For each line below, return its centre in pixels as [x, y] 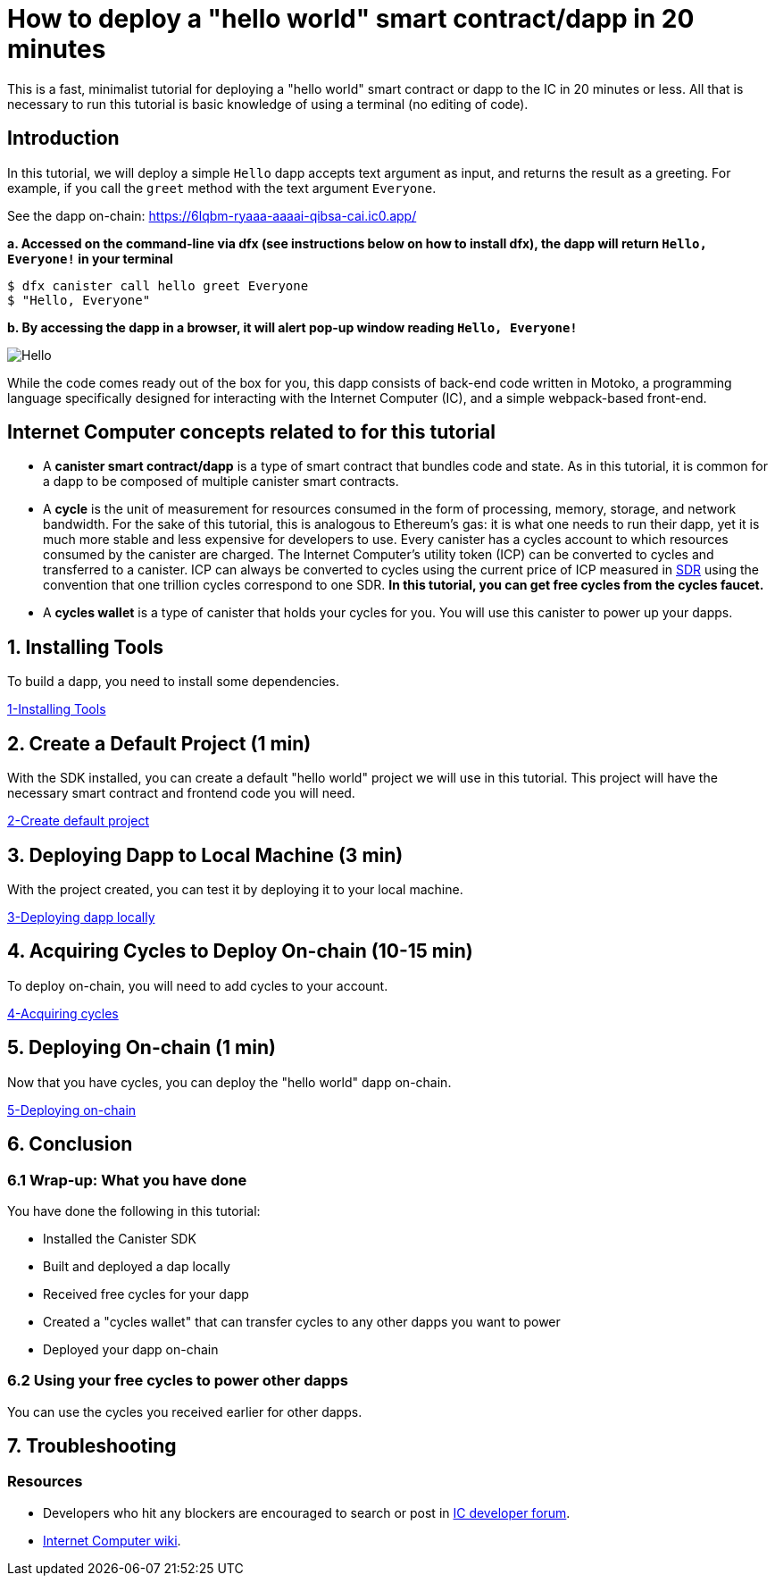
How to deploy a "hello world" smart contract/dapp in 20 [351, 19]
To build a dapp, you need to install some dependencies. [173, 682]
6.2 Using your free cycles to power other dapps [178, 1381]
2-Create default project [79, 821]
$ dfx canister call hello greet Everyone [158, 285]
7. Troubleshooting [92, 1446]
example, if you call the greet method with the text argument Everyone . [222, 188]
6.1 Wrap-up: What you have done [127, 1180]
